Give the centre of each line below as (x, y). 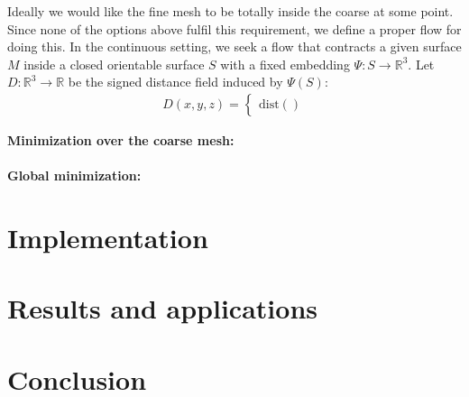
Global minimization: (74, 175)
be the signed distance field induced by (175, 82)
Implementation (108, 237)
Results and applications (162, 308)
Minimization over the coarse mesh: (121, 140)
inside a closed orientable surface (114, 64)
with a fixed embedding (285, 64)
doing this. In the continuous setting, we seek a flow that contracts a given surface (234, 46)
